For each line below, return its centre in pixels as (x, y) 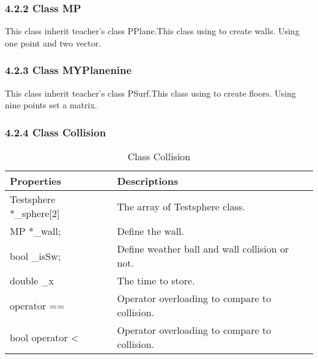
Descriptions (148, 181)
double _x (32, 281)
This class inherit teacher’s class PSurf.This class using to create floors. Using (150, 93)
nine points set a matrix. (51, 105)
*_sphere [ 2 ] (35, 213)
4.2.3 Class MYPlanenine (68, 70)
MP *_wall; (35, 231)
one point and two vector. (53, 43)
